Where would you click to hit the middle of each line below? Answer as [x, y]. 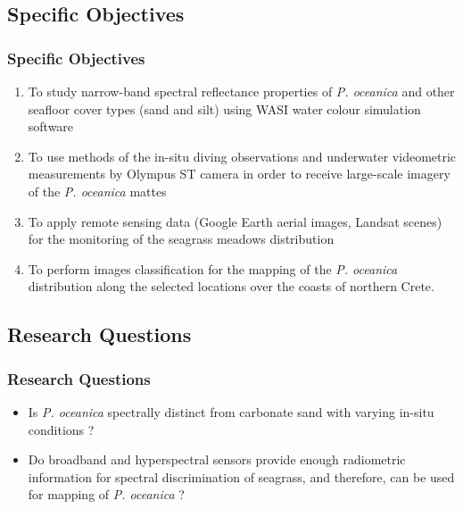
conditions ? [61, 429]
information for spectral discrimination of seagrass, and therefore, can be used [241, 476]
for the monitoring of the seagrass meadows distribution [181, 239]
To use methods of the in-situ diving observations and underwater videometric [242, 156]
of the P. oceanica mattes [97, 191]
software [51, 126]
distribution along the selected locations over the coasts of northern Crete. [231, 286]
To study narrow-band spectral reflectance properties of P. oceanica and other [241, 91]
